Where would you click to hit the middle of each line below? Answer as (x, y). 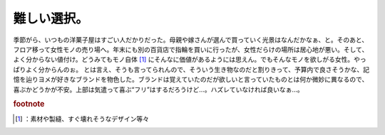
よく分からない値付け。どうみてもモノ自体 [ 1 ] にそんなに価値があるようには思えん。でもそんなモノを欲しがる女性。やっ (190, 60)
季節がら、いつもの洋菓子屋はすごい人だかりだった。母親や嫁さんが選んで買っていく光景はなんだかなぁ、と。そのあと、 (191, 40)
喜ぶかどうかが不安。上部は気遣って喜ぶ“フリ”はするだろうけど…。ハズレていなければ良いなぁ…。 (158, 90)
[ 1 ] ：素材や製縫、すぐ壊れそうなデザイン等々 (82, 119)
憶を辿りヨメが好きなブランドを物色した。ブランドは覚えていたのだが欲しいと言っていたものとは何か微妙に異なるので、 (191, 80)
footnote (29, 104)
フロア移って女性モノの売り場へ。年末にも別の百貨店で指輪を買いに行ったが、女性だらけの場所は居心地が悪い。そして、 (191, 49)
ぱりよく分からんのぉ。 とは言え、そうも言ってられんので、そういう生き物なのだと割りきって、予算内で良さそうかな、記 (191, 69)
